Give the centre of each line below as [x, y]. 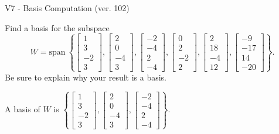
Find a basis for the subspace [57, 27]
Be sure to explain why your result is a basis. [86, 77]
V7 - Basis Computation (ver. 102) [67, 8]
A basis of [23, 109]
